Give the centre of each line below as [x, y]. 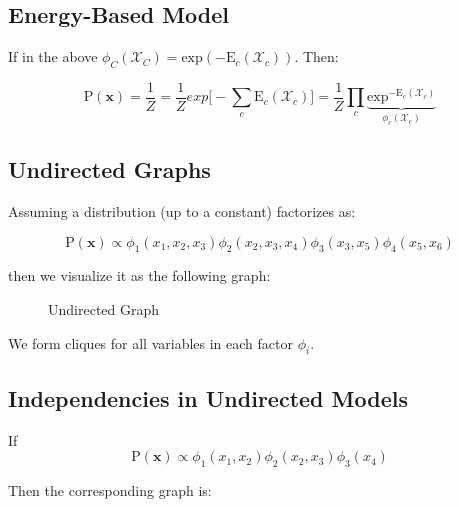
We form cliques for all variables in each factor [150, 342]
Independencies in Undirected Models [208, 397]
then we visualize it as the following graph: [139, 275]
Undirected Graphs [109, 169]
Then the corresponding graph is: [110, 489]
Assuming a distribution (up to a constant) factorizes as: [182, 211]
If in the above [53, 56]
